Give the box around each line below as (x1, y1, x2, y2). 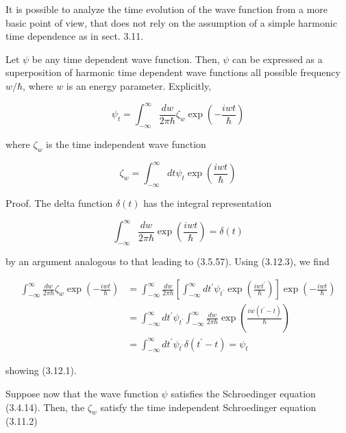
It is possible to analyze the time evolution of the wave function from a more (5, 2, 328, 16)
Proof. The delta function (5, 195, 113, 210)
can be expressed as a (232, 51, 323, 66)
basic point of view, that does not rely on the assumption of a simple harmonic (5, 15, 337, 29)
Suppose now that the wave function (5, 386, 158, 400)
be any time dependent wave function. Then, (32, 51, 220, 66)
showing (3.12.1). (5, 363, 77, 378)
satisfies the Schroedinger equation (171, 386, 316, 400)
